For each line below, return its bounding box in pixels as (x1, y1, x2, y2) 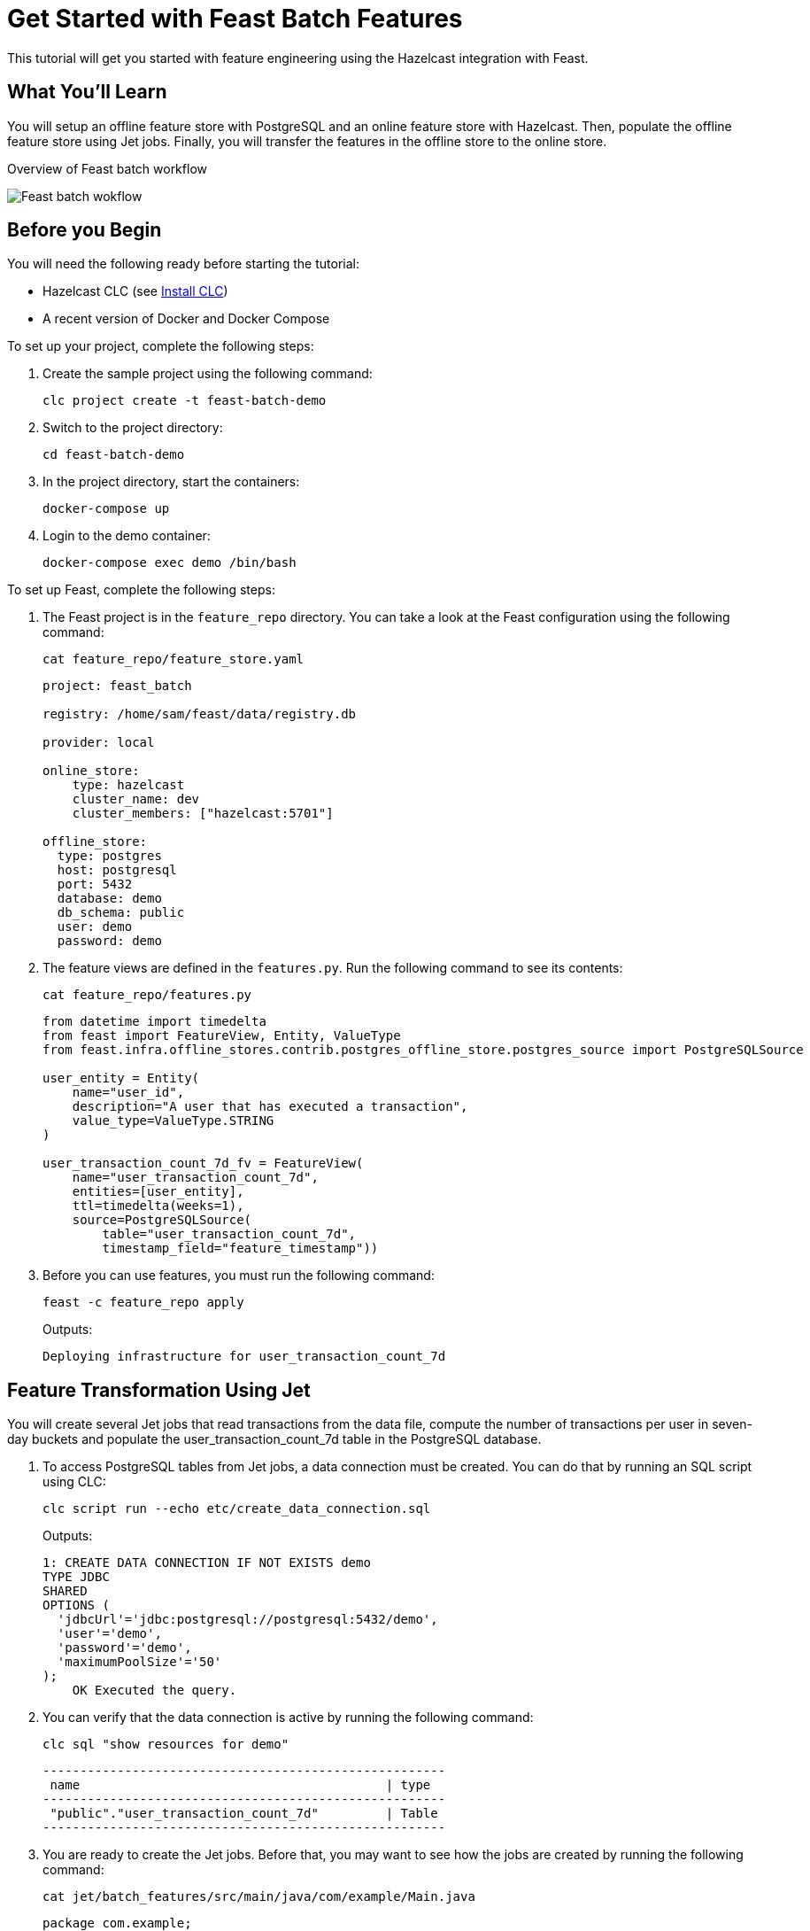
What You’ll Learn (7, 81, 167, 104)
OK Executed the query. (72, 1683, 237, 1698)
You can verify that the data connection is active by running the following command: (42, 1710, 534, 1725)
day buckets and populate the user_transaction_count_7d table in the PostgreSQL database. (7, 1431, 542, 1447)
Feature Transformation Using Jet (7, 1378, 311, 1401)
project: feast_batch (42, 679, 192, 694)
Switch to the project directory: (42, 420, 223, 436)
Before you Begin (7, 219, 162, 242)
